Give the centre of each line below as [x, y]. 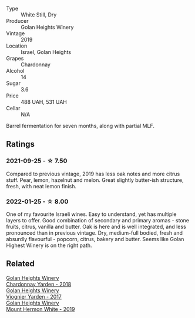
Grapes [15, 58]
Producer [17, 21]
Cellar [13, 108]
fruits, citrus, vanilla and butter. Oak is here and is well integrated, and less [96, 226]
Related [21, 264]
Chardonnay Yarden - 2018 [39, 284]
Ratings [21, 144]
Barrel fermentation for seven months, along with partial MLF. [80, 126]
